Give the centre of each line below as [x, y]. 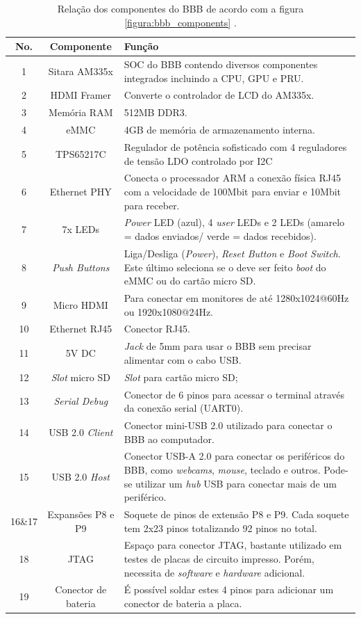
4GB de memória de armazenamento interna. [219, 130]
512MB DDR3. [156, 112]
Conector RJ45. [157, 329]
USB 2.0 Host [81, 476]
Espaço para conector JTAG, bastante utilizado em [233, 545]
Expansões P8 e [81, 514]
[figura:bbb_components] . [180, 22]
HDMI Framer [81, 95]
